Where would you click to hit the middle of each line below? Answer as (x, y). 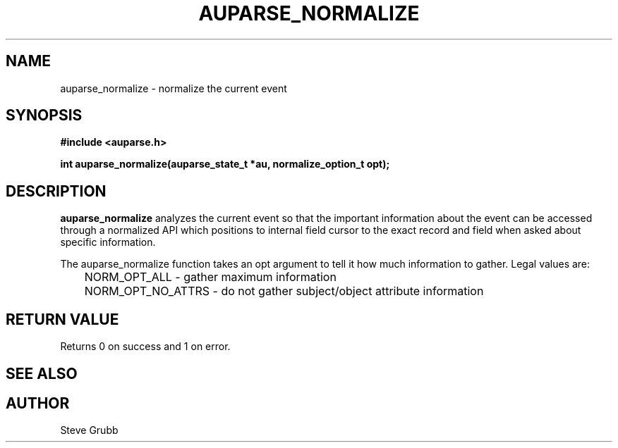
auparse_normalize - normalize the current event (174, 88)
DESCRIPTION (56, 191)
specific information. (108, 242)
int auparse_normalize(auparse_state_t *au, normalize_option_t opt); (225, 164)
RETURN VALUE (62, 319)
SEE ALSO (42, 373)
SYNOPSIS (44, 116)
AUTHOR (38, 403)
